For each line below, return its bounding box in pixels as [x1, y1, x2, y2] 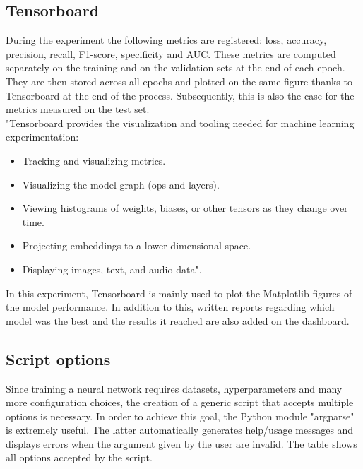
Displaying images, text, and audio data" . [22, 261, 202, 276]
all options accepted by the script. [6, 450, 153, 465]
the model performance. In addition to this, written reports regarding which [6, 299, 335, 314]
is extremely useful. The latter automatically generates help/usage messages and [6, 422, 354, 437]
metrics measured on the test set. [6, 102, 150, 117]
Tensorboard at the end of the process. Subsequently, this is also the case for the [6, 88, 355, 102]
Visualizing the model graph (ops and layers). [22, 177, 220, 191]
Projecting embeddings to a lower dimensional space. [22, 238, 251, 253]
